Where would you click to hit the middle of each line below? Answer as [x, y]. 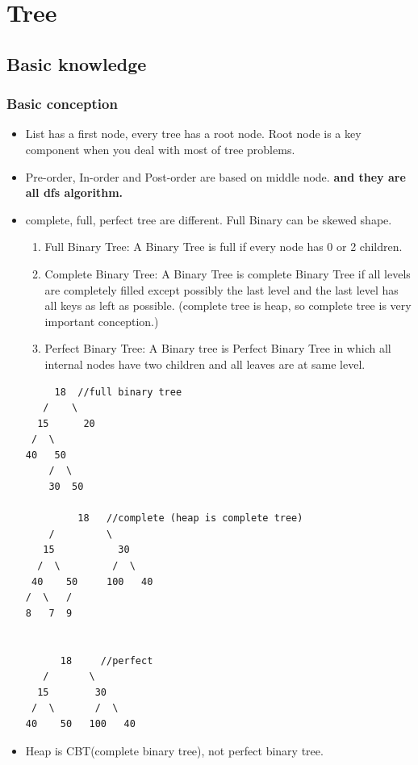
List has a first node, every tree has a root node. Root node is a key [193, 134]
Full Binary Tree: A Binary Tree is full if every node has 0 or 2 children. [224, 247]
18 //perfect [107, 660]
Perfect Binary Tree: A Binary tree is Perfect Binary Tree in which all [218, 348]
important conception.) [102, 321]
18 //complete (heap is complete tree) [190, 518]
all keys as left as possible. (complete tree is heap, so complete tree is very [228, 305]
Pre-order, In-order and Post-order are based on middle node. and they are [215, 176]
